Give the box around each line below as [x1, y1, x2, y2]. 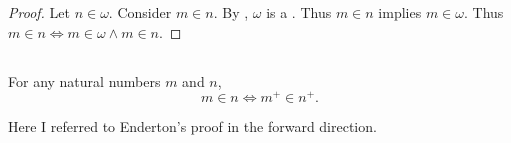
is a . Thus [266, 2, 332, 22]
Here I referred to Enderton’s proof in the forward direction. [8, 116, 377, 137]
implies [378, 2, 422, 22]
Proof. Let [8, 2, 70, 22]
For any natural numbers [8, 70, 161, 91]
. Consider [108, 2, 172, 22]
